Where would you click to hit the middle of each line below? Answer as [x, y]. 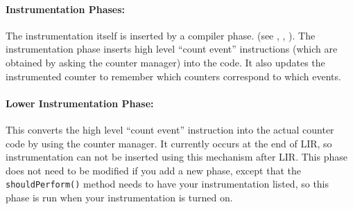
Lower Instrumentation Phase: [80, 103]
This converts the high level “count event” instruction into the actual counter [170, 129]
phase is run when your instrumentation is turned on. [119, 197]
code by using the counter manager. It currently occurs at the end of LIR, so [169, 143]
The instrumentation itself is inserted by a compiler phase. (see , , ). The [161, 35]
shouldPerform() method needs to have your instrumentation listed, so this [167, 184]
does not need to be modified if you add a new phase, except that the [153, 170]
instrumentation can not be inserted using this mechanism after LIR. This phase [176, 157]
